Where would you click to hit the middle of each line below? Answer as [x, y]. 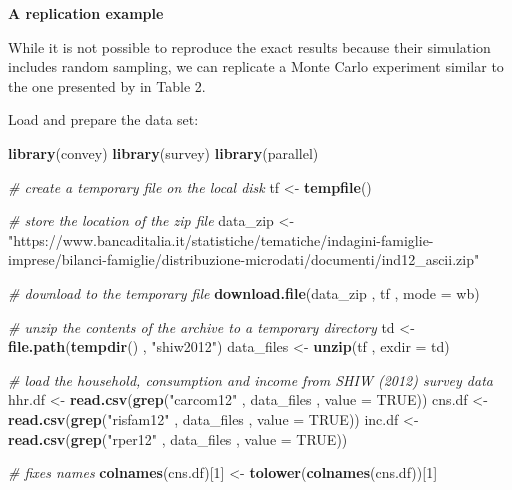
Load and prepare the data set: [103, 119]
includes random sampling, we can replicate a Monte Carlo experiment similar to [256, 66]
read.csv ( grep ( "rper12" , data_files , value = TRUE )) [178, 438]
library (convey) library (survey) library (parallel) [163, 152]
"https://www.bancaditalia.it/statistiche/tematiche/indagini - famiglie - [221, 239]
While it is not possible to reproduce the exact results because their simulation [249, 46]
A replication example [86, 13]
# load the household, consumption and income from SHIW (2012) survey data [250, 379]
